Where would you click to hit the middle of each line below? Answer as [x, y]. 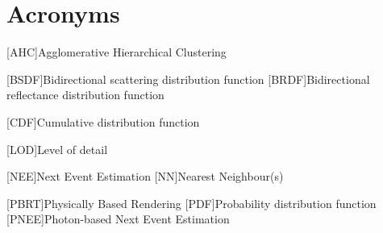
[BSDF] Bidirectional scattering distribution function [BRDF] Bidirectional [188, 79]
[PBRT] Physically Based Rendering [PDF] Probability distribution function [191, 203]
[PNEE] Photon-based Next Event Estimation [118, 219]
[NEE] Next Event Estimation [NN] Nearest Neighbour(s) [145, 176]
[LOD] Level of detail [57, 149]
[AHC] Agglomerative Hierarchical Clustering [117, 52]
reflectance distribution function [85, 95]
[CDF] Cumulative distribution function [103, 121]
